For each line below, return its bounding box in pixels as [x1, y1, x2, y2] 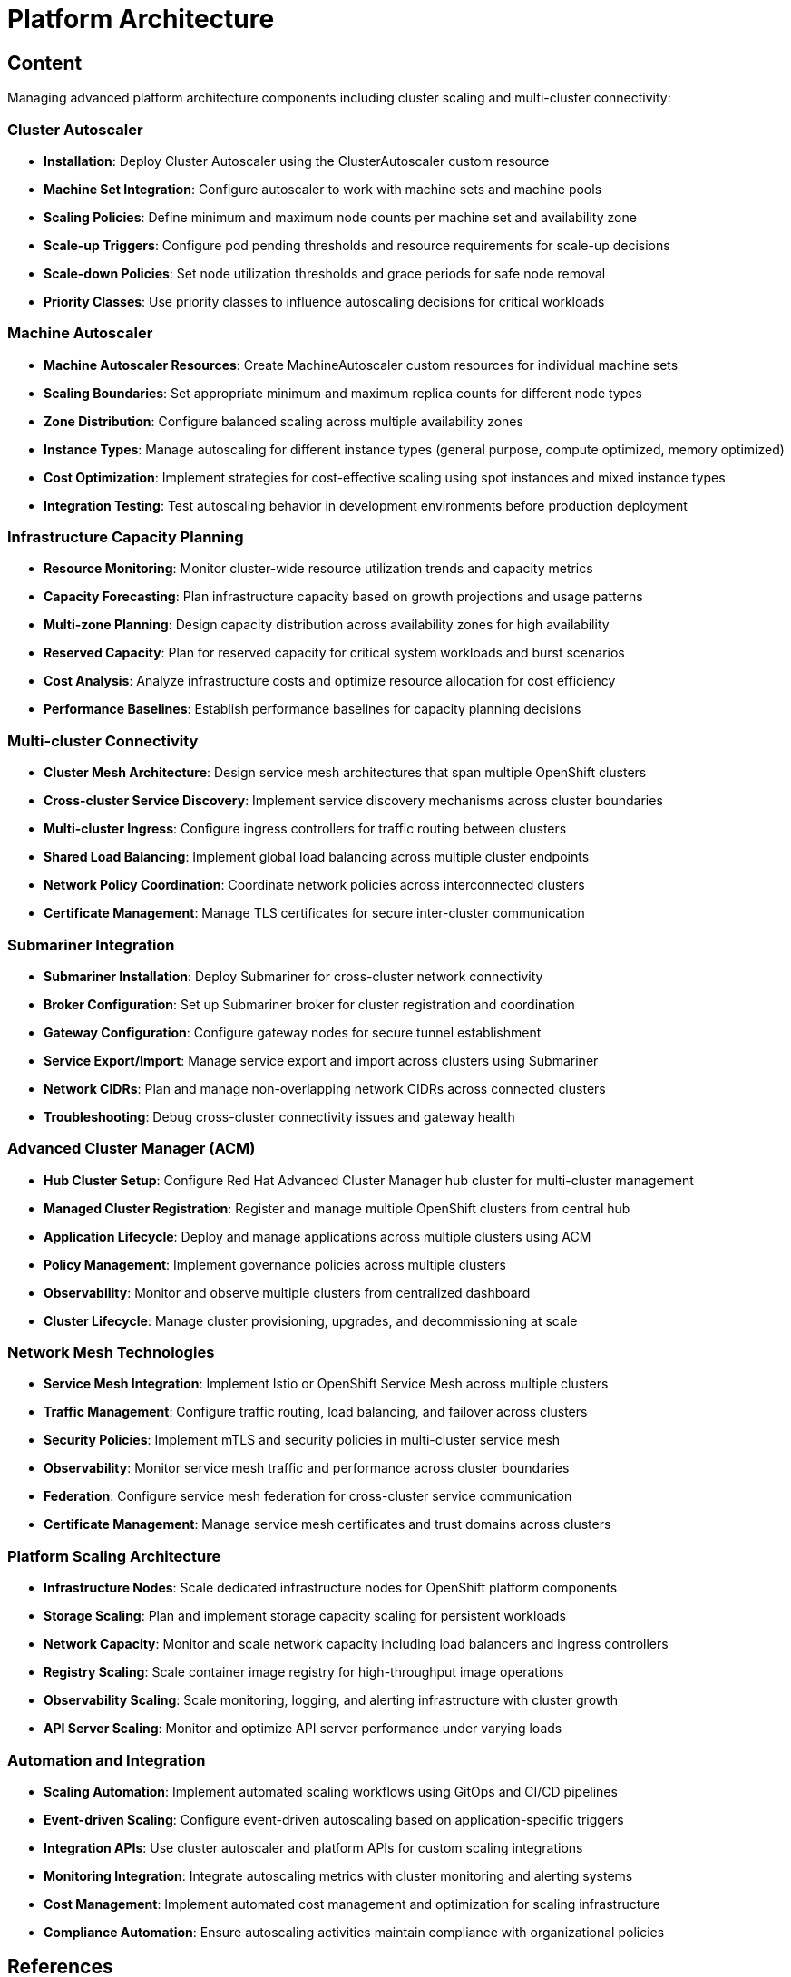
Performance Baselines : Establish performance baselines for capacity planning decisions [44, 701, 581, 717]
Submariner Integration [7, 935, 175, 954]
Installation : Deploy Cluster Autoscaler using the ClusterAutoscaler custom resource [44, 152, 550, 169]
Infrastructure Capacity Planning [7, 528, 244, 547]
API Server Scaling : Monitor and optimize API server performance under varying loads [44, 1720, 562, 1737]
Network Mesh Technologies [7, 1343, 215, 1362]
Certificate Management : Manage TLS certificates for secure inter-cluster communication [44, 905, 585, 921]
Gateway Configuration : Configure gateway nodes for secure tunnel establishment [44, 1024, 542, 1040]
